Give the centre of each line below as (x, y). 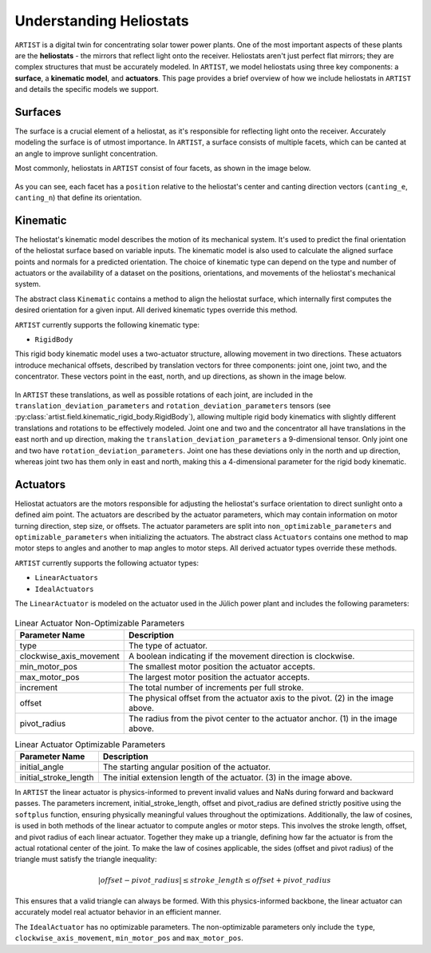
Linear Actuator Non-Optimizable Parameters (100, 623)
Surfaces (38, 112)
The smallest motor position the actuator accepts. (221, 666)
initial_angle (42, 767)
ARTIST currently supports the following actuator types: (107, 562)
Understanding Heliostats (102, 21)
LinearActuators (67, 578)
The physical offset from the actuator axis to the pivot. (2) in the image (261, 697)
